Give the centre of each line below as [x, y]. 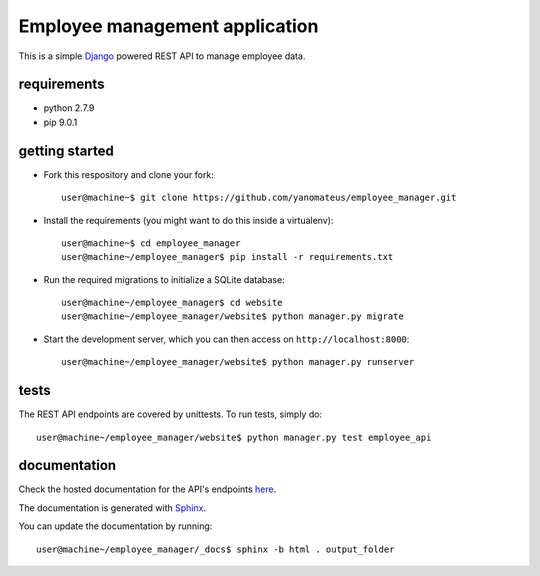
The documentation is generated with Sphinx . [112, 507]
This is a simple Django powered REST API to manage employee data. [162, 56]
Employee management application [168, 26]
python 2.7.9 [69, 108]
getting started [66, 150]
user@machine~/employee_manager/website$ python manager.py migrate [232, 316]
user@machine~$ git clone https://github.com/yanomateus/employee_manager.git [259, 198]
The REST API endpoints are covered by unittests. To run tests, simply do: [170, 414]
